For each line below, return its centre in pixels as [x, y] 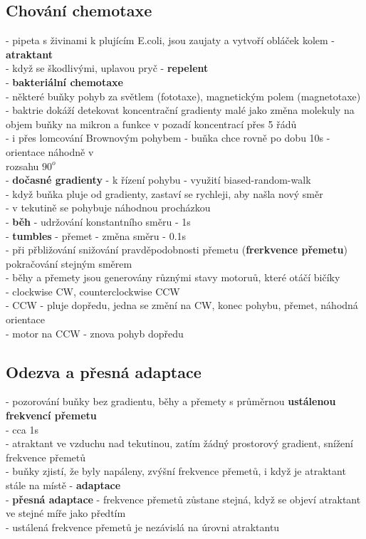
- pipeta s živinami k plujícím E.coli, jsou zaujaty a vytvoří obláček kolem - [170, 40]
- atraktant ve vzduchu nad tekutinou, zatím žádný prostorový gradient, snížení [180, 443]
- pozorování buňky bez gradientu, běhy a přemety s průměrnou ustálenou [171, 401]
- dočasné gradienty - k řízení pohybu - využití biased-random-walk [158, 180]
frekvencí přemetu [51, 415]
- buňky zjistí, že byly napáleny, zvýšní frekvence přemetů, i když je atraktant [176, 471]
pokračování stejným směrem [69, 263]
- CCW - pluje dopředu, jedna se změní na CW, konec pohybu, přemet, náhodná [182, 305]
